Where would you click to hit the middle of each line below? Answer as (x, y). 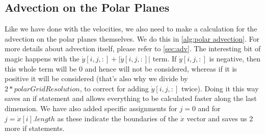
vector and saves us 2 (220, 118)
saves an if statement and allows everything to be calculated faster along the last (131, 98)
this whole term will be (41, 68)
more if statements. (35, 128)
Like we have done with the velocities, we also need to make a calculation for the (131, 29)
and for (209, 108)
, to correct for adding (114, 88)
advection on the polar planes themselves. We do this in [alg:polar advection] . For (132, 38)
